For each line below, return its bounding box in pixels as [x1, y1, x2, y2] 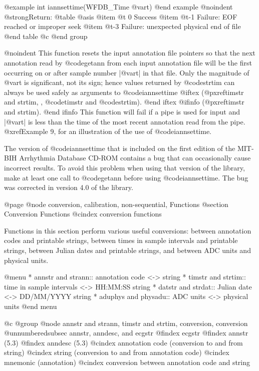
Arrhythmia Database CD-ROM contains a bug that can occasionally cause [19, 152, 251, 163]
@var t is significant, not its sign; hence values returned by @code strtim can [4, 77, 235, 87]
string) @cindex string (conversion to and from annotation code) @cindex [4, 347, 229, 357]
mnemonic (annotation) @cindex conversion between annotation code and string [4, 357, 250, 367]
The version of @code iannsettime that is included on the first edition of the [4, 142, 235, 153]
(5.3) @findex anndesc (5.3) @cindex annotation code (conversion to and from [4, 337, 243, 347]
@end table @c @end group [4, 30, 88, 41]
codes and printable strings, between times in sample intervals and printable [4, 235, 238, 245]
